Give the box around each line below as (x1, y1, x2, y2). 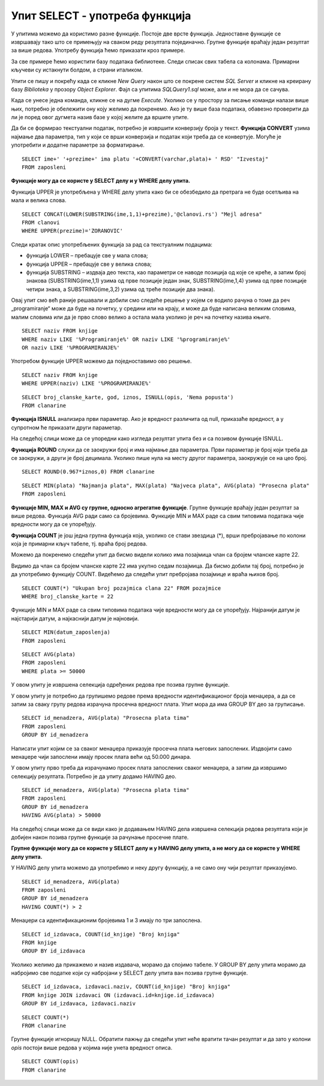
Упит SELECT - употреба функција (11, 9, 191, 22)
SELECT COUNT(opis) (22, 1058, 79, 1065)
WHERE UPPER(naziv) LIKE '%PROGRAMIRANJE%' (22, 380, 152, 387)
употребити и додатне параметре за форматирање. (11, 141, 145, 149)
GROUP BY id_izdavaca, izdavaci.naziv (22, 1000, 136, 1007)
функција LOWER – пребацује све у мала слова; (26, 252, 148, 259)
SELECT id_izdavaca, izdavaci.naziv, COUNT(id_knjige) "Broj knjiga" (22, 983, 231, 990)
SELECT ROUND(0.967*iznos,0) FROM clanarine (22, 468, 155, 475)
